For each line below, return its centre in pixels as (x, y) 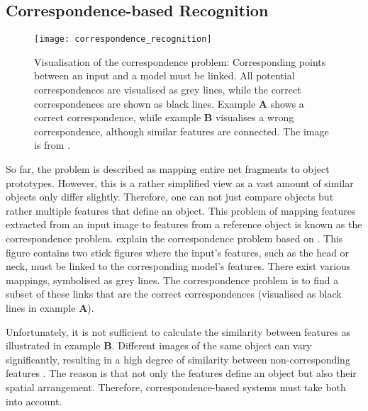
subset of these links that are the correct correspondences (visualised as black (174, 294)
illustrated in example (53, 345)
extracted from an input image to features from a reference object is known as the (184, 224)
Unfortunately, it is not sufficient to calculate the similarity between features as (178, 331)
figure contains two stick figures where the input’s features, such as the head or (178, 252)
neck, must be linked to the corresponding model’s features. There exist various (178, 266)
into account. (34, 401)
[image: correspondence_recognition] (123, 39)
